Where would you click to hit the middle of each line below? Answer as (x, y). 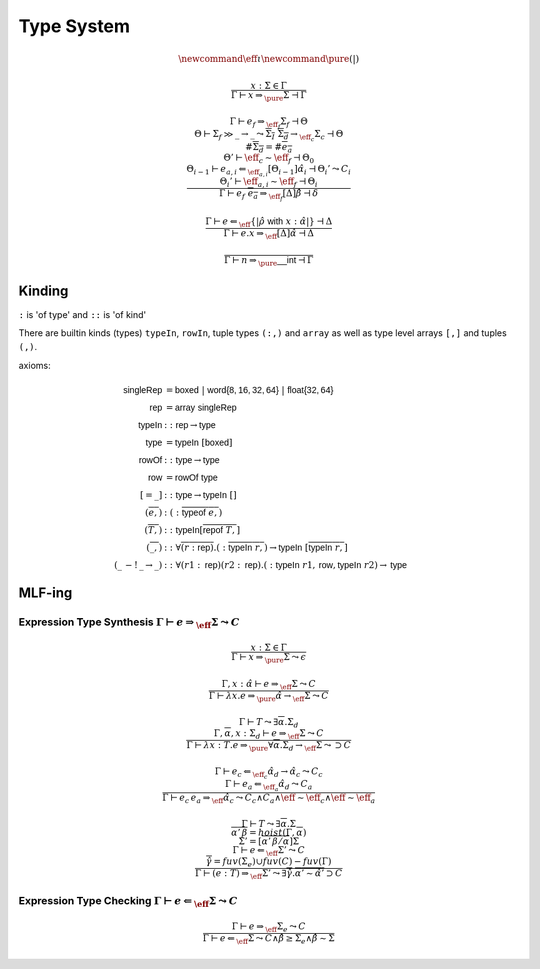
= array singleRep (201, 407)
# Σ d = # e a (269, 148)
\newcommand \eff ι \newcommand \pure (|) (269, 59)
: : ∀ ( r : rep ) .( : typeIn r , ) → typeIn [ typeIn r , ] (256, 547)
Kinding (43, 290)
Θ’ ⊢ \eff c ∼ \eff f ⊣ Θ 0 (269, 159)
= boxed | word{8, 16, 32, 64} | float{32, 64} (249, 390)
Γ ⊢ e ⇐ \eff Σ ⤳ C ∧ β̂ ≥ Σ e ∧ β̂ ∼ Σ (268, 939)
